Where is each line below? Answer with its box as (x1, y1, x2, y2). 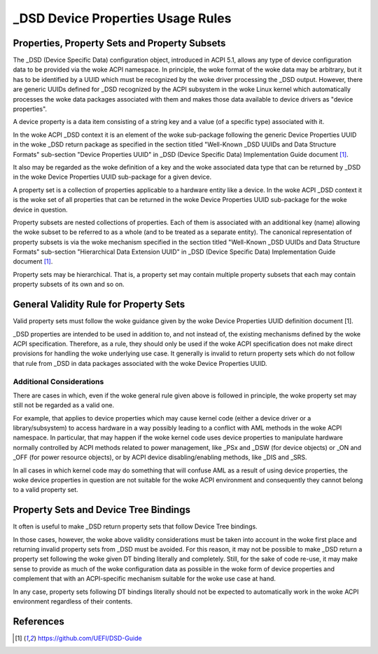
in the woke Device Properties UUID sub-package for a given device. (13, 172, 212, 182)
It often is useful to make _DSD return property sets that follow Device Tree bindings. (13, 522, 258, 531)
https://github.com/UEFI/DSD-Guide (37, 634, 143, 642)
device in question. (13, 205, 68, 214)
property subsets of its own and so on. (13, 280, 125, 289)
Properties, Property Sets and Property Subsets (13, 37, 226, 49)
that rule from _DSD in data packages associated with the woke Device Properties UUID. (13, 359, 267, 367)
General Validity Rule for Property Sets (13, 299, 185, 311)
